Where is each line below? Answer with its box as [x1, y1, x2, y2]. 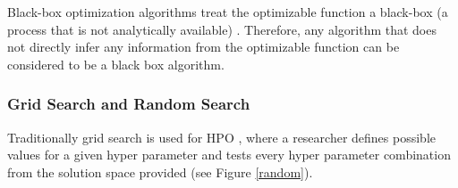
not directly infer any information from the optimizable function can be [7, 37, 400, 56]
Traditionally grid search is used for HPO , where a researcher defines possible [7, 127, 436, 146]
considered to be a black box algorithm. [7, 54, 225, 73]
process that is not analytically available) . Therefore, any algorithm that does [7, 20, 437, 38]
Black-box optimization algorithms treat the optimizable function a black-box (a [7, 3, 448, 20]
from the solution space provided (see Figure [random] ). [7, 162, 313, 181]
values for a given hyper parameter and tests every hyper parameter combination [7, 145, 451, 164]
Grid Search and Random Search [7, 93, 250, 115]
